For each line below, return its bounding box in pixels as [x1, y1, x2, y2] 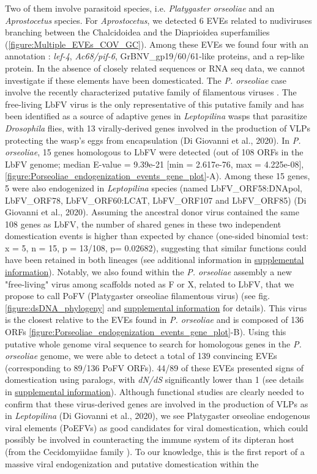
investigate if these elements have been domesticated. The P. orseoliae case [5, 73, 286, 86]
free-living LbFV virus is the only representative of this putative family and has [5, 97, 304, 110]
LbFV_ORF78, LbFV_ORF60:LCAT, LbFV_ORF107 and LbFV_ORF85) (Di [5, 193, 307, 206]
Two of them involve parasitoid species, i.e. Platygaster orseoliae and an [5, 2, 275, 14]
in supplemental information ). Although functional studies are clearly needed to [5, 385, 304, 398]
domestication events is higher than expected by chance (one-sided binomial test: [5, 229, 308, 242]
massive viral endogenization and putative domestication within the [5, 457, 259, 470]
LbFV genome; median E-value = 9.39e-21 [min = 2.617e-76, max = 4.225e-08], [5, 157, 304, 170]
